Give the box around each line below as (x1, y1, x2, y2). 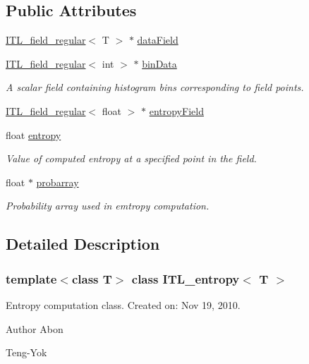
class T (71, 269, 112, 287)
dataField (137, 32, 178, 47)
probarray (36, 174, 79, 189)
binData (142, 56, 177, 71)
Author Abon (6, 321, 63, 336)
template (6, 269, 57, 287)
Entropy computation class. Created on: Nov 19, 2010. (6, 297, 241, 312)
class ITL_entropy (131, 269, 240, 287)
